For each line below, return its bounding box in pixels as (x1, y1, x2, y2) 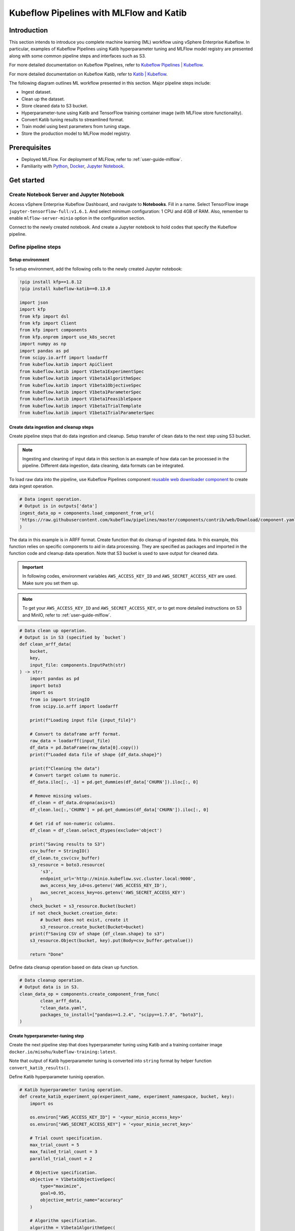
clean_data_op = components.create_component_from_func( (19, 991, 160, 997)
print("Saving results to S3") (29, 841, 105, 847)
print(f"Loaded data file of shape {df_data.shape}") (29, 751, 162, 757)
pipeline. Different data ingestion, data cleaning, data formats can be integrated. (22, 463, 184, 469)
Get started (9, 176, 45, 184)
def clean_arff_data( (19, 642, 72, 647)
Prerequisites (9, 143, 51, 152)
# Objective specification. (29, 1169, 98, 1175)
